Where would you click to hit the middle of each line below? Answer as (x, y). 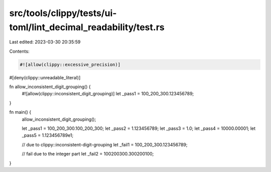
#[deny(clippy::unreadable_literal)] (45, 77)
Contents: (19, 51)
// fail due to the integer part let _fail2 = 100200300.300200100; (88, 154)
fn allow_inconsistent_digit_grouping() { (50, 87)
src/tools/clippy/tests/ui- (63, 13)
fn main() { (20, 112)
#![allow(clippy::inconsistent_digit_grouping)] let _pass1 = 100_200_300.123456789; (108, 94)
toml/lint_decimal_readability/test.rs (87, 27)
